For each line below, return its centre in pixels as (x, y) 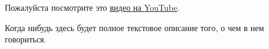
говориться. (26, 39)
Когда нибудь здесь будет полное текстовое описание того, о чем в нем (134, 27)
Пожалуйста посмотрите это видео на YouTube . (92, 7)
